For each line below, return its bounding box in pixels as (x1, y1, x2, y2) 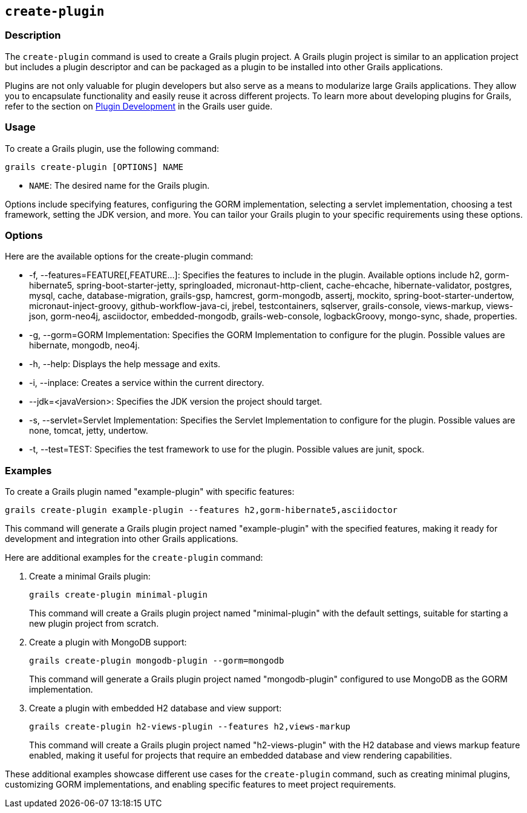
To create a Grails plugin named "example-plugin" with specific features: (5, 486, 295, 497)
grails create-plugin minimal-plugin (29, 590, 208, 600)
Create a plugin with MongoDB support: (29, 637, 187, 648)
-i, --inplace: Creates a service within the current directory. (29, 377, 264, 388)
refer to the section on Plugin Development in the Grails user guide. (5, 100, 273, 111)
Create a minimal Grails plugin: (29, 571, 151, 582)
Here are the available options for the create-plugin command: (5, 251, 254, 262)
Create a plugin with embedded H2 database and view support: (29, 703, 282, 714)
